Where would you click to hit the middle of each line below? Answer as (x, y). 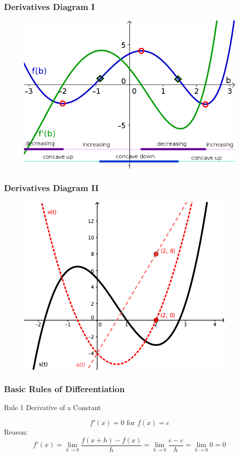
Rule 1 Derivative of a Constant (53, 407)
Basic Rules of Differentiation (64, 389)
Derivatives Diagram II (52, 188)
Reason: (16, 431)
